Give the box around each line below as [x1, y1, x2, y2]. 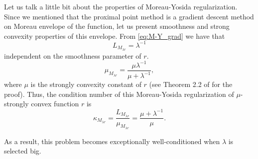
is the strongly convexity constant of [30, 79, 141, 89]
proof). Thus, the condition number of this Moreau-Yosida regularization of [4, 88, 234, 99]
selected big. [4, 146, 41, 156]
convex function [31, 98, 79, 109]
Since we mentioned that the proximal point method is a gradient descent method [4, 11, 254, 21]
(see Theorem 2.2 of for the [149, 79, 233, 89]
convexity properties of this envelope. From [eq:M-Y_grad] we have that [4, 30, 225, 41]
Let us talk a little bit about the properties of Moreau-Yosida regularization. [4, 1, 238, 11]
